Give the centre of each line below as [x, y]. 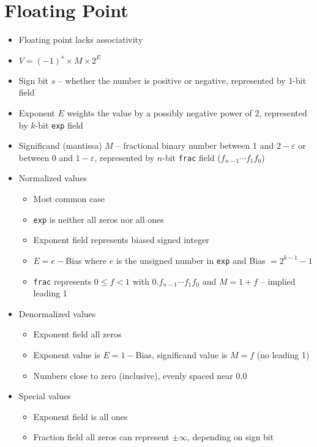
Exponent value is [67, 354]
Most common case [69, 198]
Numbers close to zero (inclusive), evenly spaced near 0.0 [140, 375]
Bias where [86, 260]
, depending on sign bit [230, 437]
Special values [45, 396]
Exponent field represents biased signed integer [121, 240]
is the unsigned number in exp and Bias [191, 260]
